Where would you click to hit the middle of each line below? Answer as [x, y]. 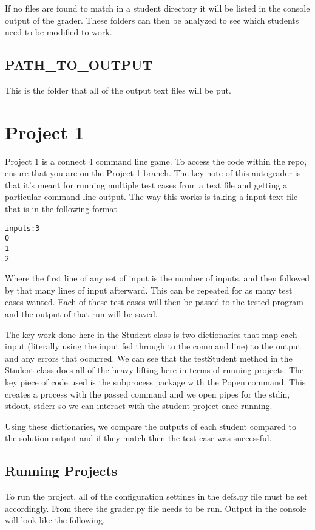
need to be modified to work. [59, 32]
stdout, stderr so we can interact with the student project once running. [139, 406]
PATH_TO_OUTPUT [79, 65]
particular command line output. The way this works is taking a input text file [151, 197]
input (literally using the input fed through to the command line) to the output [153, 346]
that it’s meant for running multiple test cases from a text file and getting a [146, 184]
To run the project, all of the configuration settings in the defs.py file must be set [156, 496]
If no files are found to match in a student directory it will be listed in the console [157, 8]
